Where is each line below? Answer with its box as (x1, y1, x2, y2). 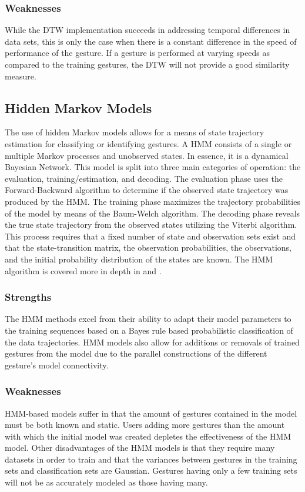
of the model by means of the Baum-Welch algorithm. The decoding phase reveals (5, 207, 300, 219)
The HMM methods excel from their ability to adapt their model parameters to (5, 313, 291, 325)
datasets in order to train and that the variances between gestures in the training (5, 453, 297, 465)
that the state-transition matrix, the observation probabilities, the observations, (5, 241, 291, 254)
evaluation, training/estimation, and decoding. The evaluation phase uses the (5, 172, 283, 184)
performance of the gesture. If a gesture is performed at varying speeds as (5, 46, 270, 59)
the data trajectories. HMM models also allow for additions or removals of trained (5, 335, 300, 348)
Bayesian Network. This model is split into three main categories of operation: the (5, 161, 301, 173)
